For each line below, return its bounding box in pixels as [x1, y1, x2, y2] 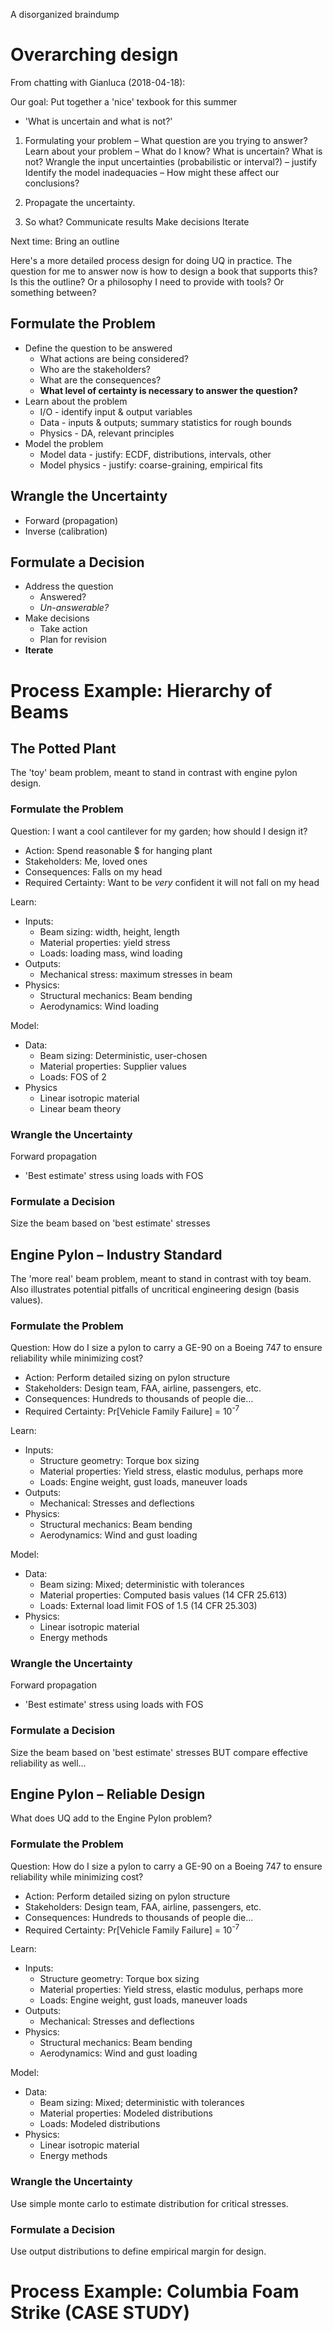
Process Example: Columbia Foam [10, 2280, 300, 2303]
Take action [39, 623, 88, 635]
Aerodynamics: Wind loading [39, 1000, 160, 1012]
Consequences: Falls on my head [24, 865, 163, 878]
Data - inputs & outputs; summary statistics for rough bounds [39, 416, 292, 428]
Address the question [24, 580, 114, 593]
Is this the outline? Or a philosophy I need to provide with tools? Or [10, 275, 285, 288]
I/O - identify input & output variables [39, 405, 193, 418]
